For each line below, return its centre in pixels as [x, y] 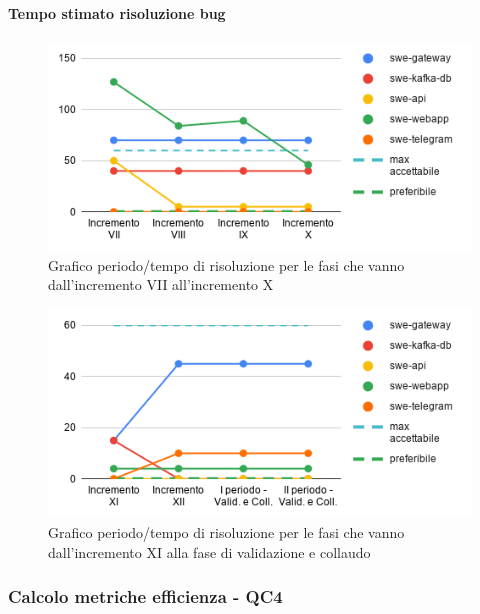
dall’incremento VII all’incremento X [161, 284]
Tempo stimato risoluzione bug [117, 12]
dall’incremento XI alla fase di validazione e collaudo [209, 551]
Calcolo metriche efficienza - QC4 [145, 596]
